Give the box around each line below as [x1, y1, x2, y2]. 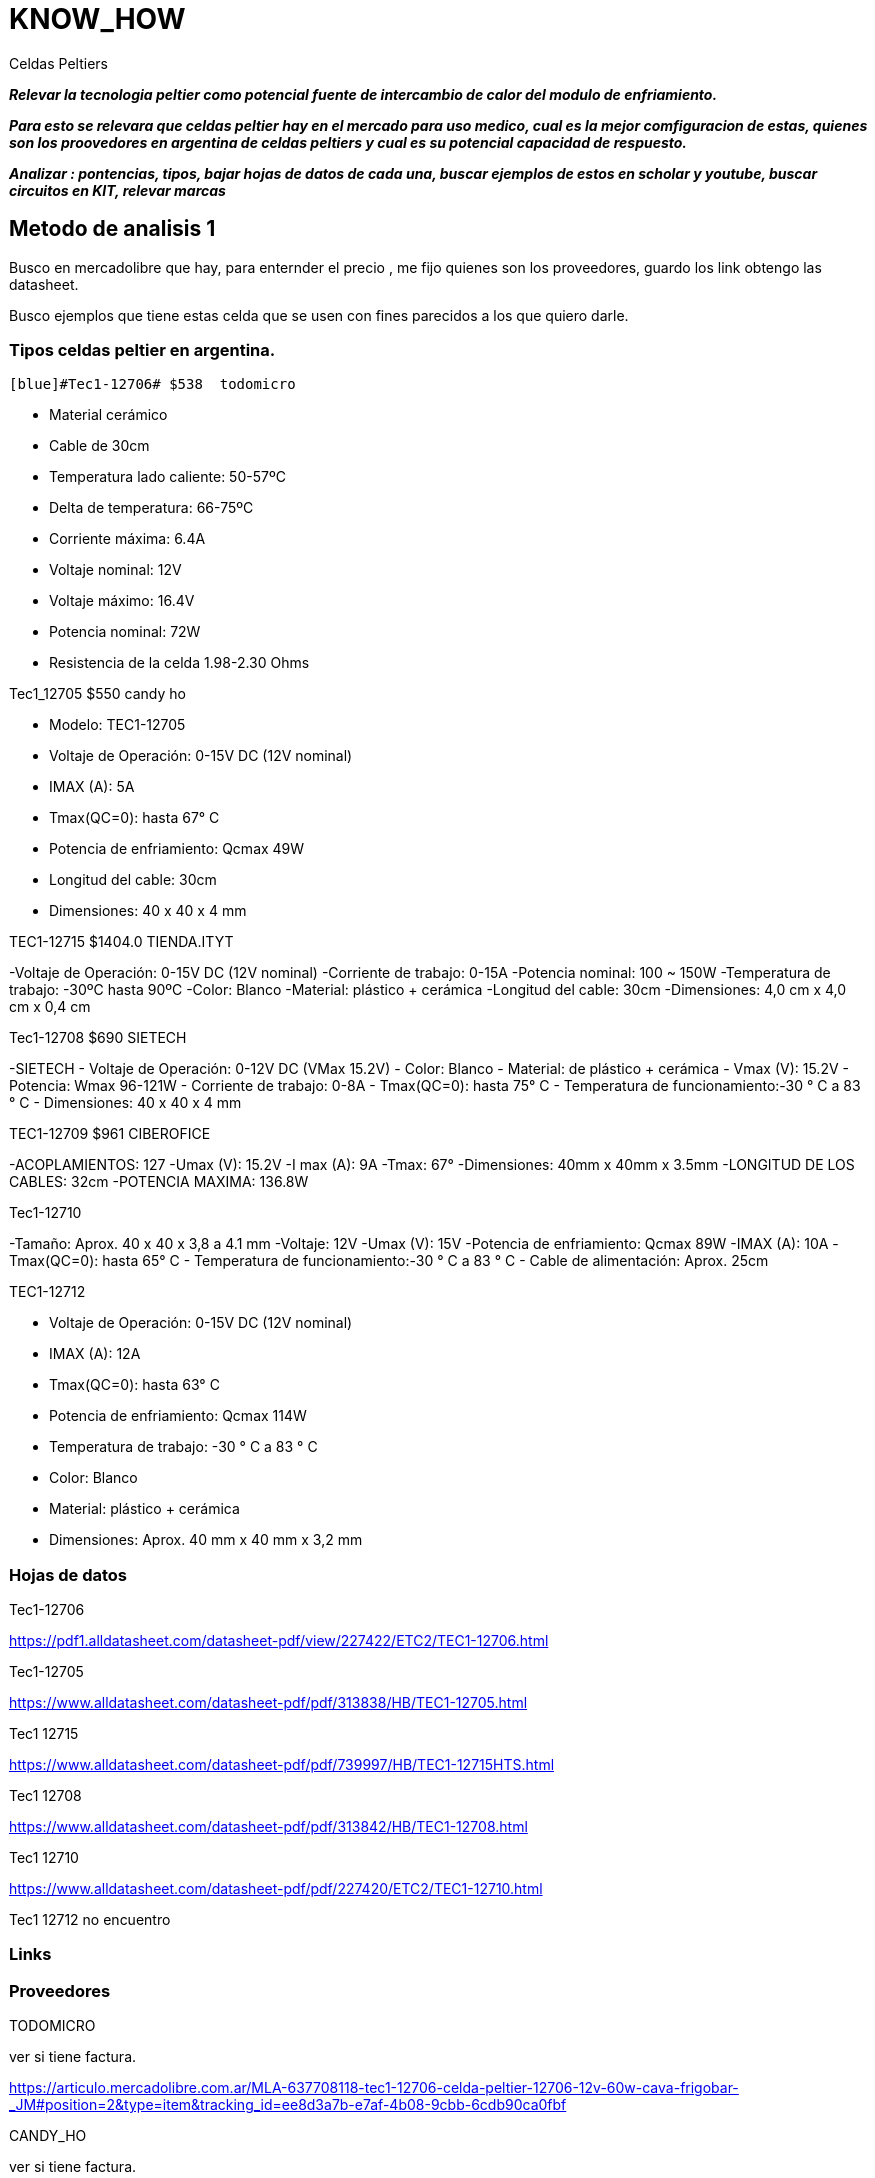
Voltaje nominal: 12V [49, 561, 182, 579]
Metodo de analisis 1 [9, 216, 216, 242]
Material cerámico [49, 406, 168, 424]
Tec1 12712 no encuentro [9, 1911, 171, 1929]
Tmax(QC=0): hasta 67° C [49, 809, 220, 827]
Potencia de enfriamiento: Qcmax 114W [49, 1407, 307, 1425]
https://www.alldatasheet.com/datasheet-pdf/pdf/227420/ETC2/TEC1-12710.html [9, 1880, 543, 1898]
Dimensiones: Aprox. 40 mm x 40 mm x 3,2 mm [49, 1531, 363, 1549]
